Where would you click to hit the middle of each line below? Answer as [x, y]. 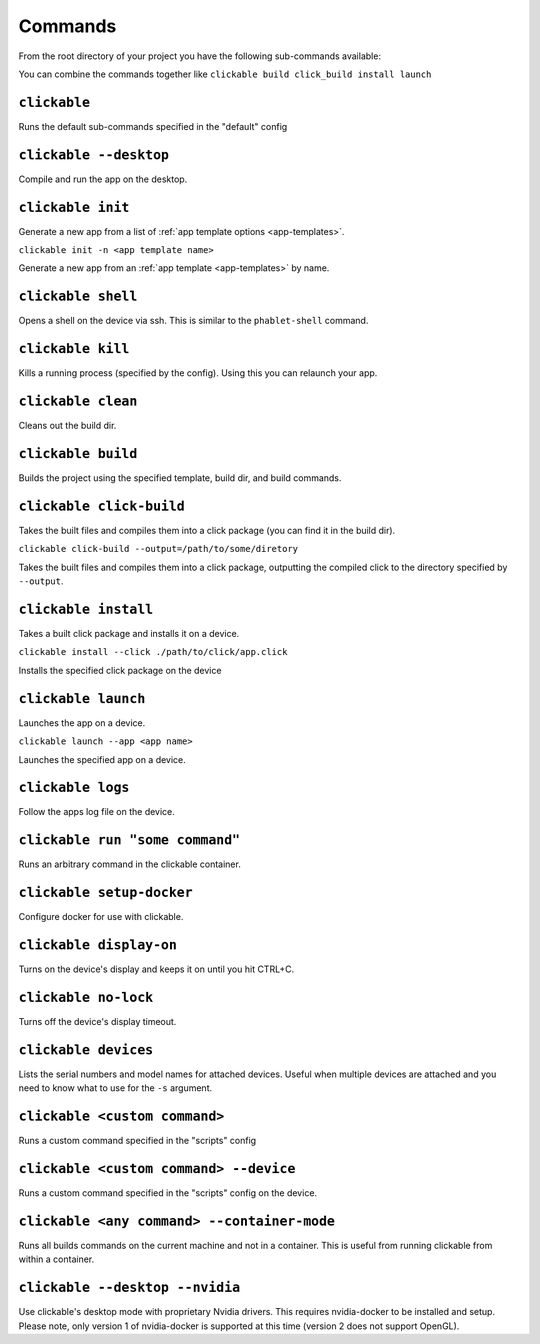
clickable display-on [97, 945]
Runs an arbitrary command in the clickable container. [130, 864]
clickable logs [74, 788]
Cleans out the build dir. [67, 426]
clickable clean [78, 401]
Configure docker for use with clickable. [101, 917]
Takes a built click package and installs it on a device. [129, 634]
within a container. [56, 1259]
